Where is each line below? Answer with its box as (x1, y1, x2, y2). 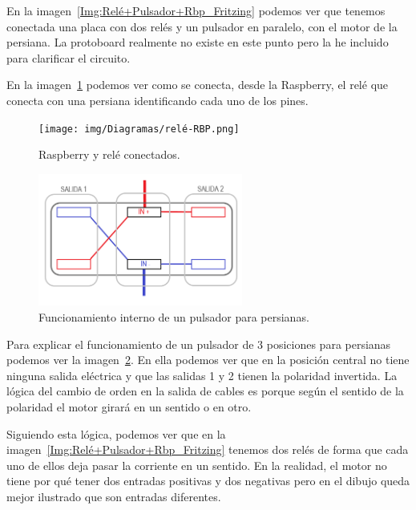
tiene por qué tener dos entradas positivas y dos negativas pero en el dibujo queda (6, 472, 410, 489)
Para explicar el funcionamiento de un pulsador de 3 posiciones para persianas (6, 335, 391, 352)
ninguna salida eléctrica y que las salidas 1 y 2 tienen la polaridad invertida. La (6, 366, 398, 383)
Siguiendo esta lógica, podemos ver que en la (6, 425, 226, 442)
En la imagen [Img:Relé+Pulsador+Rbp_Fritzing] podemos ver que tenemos (6, 2, 386, 18)
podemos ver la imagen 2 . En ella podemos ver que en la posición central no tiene (6, 351, 410, 368)
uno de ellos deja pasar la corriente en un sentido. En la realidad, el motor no (6, 456, 387, 473)
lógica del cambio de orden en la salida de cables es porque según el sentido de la (6, 382, 404, 399)
